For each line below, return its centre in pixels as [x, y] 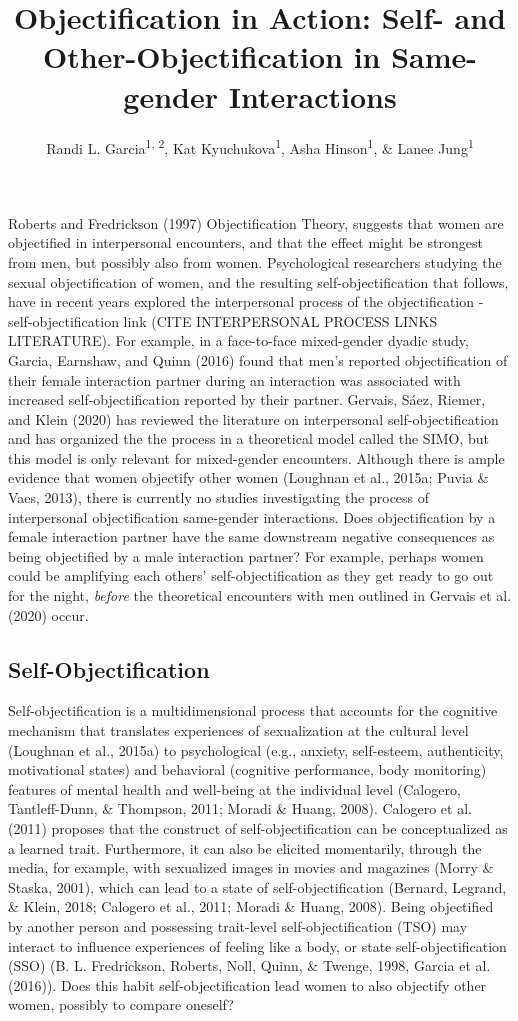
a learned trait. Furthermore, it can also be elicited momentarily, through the [245, 847]
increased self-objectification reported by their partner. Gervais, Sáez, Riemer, [247, 399]
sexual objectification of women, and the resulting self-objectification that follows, [258, 281]
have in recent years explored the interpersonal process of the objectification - [246, 301]
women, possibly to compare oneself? [121, 1004]
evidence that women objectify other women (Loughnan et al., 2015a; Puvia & [248, 477]
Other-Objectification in [211, 56]
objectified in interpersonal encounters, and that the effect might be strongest [245, 242]
